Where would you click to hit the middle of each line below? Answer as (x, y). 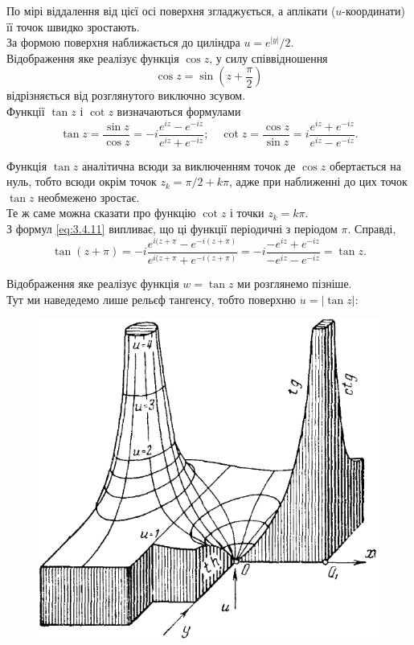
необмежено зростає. (89, 197)
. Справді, (372, 228)
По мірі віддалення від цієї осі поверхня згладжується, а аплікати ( (171, 10)
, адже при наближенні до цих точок (318, 181)
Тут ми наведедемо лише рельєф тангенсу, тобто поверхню (152, 299)
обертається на (365, 165)
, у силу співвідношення (268, 58)
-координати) (373, 10)
